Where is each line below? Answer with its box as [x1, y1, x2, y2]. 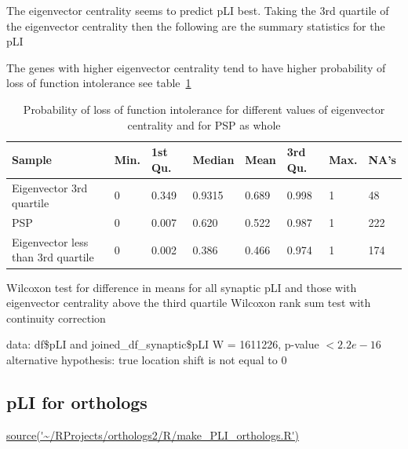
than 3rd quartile [12, 249, 94, 265]
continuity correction [6, 309, 106, 326]
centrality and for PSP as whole [127, 116, 281, 133]
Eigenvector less [12, 233, 89, 250]
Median [192, 151, 235, 167]
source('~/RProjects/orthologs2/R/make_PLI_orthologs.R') [6, 426, 300, 443]
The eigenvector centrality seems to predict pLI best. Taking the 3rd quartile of [6, 2, 389, 18]
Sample [12, 151, 52, 167]
